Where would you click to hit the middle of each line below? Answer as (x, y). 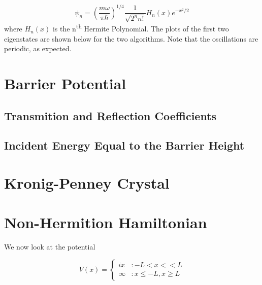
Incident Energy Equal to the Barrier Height (124, 145)
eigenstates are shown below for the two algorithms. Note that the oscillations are (131, 38)
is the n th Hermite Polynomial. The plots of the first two (141, 28)
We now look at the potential (50, 247)
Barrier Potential (65, 83)
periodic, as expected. (38, 48)
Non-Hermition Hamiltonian (106, 222)
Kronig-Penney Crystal (87, 183)
